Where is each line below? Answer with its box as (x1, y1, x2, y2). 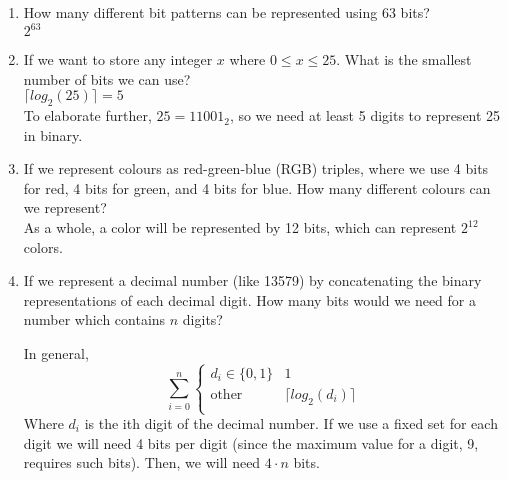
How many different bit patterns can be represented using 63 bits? (23, 2, 430, 22)
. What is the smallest (336, 49, 472, 70)
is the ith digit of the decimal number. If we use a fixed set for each (84, 413, 498, 434)
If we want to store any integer (23, 49, 213, 70)
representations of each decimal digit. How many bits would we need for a (23, 289, 476, 310)
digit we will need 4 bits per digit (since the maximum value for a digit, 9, (23, 432, 479, 453)
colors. (23, 236, 63, 257)
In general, (23, 343, 89, 364)
